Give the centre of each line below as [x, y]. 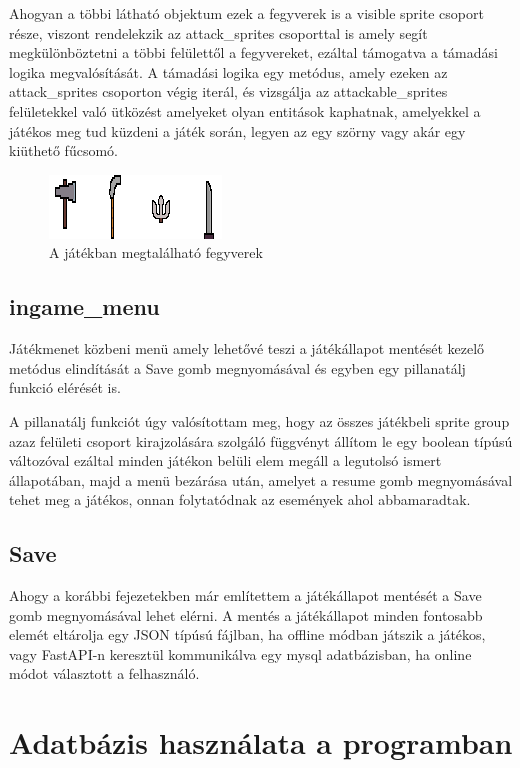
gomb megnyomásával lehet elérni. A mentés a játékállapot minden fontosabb [246, 614]
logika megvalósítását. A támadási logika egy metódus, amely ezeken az [228, 71]
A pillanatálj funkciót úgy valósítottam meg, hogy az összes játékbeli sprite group [259, 420]
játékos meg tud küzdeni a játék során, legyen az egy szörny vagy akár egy [237, 130]
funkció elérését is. [65, 387]
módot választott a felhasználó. [104, 673]
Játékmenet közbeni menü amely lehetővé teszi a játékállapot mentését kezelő [247, 348]
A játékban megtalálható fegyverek [156, 252]
